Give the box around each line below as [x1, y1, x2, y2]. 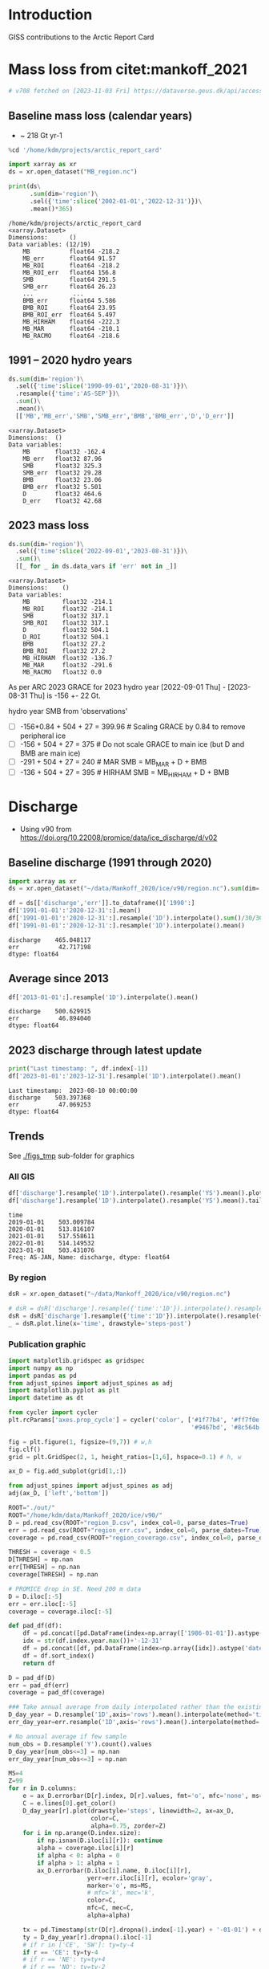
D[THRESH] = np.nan [8, 1555, 74, 1563]
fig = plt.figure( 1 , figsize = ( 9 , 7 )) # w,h [8, 1437, 152, 1446]
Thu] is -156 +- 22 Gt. [29, 691, 102, 700]
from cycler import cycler [8, 1408, 98, 1417]
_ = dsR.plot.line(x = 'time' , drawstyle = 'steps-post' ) [8, 1319, 192, 1327]
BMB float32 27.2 [22, 640, 106, 648]
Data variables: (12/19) [8, 240, 91, 248]
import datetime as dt [8, 1394, 84, 1402]
